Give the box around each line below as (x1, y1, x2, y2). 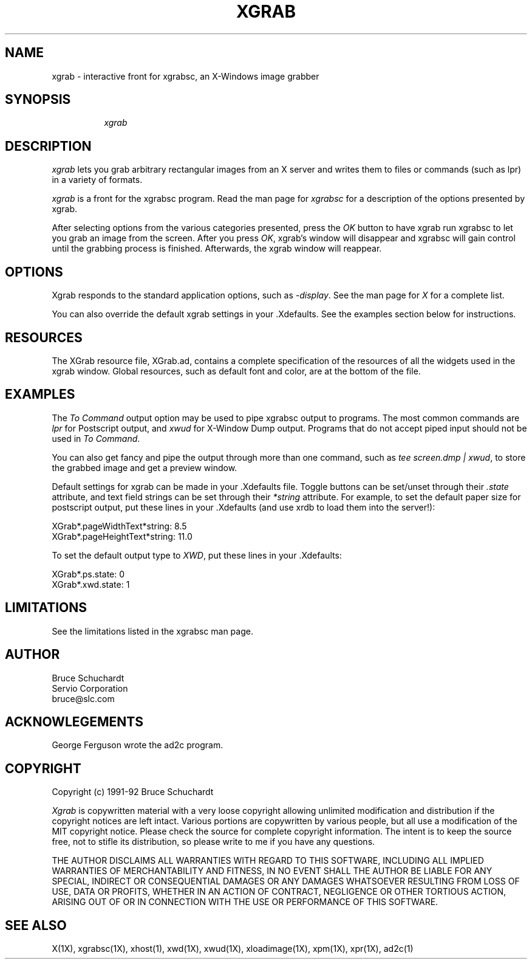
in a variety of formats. (52, 174, 143, 185)
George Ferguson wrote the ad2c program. (52, 740, 223, 751)
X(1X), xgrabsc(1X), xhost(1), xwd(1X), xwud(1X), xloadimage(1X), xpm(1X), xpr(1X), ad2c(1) (52, 943, 414, 954)
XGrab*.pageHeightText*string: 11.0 (52, 531, 193, 542)
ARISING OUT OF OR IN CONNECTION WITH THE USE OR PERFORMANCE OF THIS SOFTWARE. (52, 897, 438, 907)
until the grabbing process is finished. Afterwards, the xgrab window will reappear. (52, 243, 382, 254)
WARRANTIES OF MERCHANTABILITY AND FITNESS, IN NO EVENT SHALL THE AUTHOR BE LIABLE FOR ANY (52, 866, 493, 876)
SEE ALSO (5, 917, 67, 933)
